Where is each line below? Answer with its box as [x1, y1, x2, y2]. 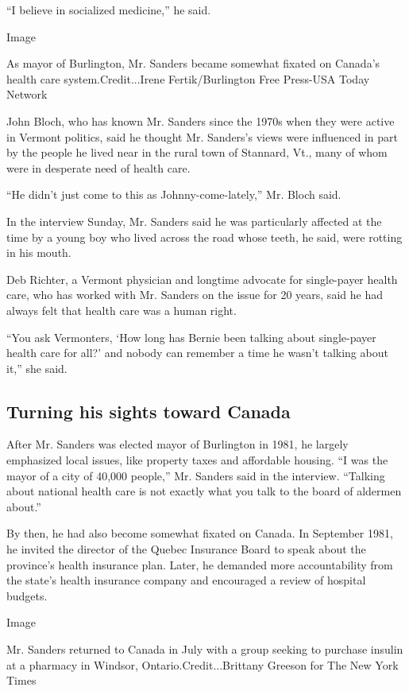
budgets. [6, 587, 48, 604]
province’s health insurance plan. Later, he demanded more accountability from [6, 556, 393, 573]
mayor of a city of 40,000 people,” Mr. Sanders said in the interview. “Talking [6, 467, 385, 483]
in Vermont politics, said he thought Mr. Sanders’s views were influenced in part [6, 128, 398, 145]
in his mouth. [6, 244, 71, 261]
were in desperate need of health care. [6, 159, 191, 176]
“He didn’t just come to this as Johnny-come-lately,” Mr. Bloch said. [6, 186, 341, 203]
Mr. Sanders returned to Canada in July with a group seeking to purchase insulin [6, 641, 403, 658]
